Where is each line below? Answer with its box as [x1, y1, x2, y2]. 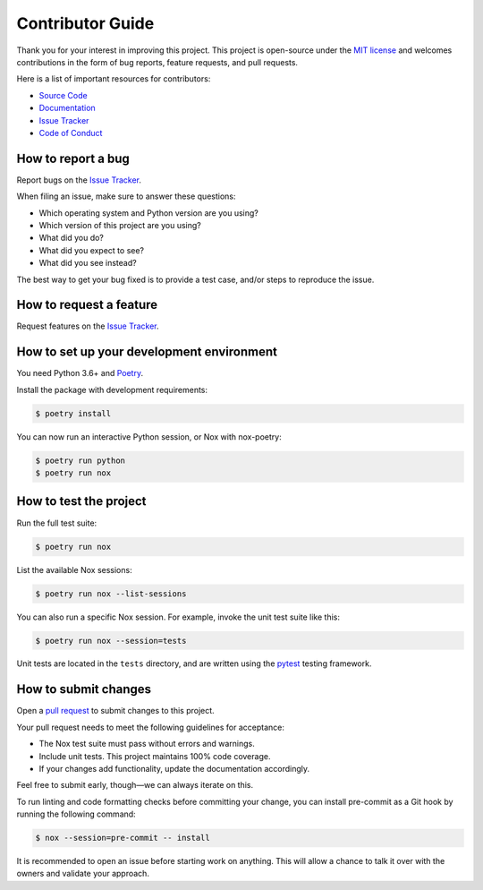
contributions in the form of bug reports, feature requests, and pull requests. [16, 56, 299, 67]
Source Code [38, 90, 89, 100]
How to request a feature [16, 297, 158, 312]
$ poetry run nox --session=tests [35, 636, 187, 646]
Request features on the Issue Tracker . [16, 321, 160, 331]
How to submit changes [16, 681, 152, 697]
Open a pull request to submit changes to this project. [16, 706, 215, 716]
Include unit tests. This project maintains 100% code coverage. [38, 750, 271, 761]
